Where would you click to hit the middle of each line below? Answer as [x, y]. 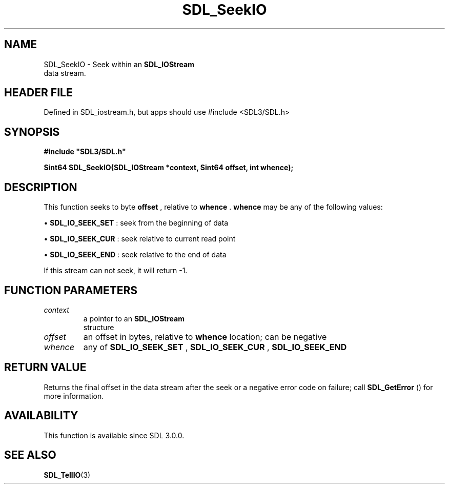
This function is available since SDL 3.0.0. [114, 435]
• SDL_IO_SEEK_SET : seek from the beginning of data [136, 223]
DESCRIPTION [41, 187]
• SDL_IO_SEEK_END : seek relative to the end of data [135, 255]
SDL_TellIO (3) [67, 475]
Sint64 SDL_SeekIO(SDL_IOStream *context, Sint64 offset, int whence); [169, 168]
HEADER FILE [38, 93]
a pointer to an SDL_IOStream [134, 318]
